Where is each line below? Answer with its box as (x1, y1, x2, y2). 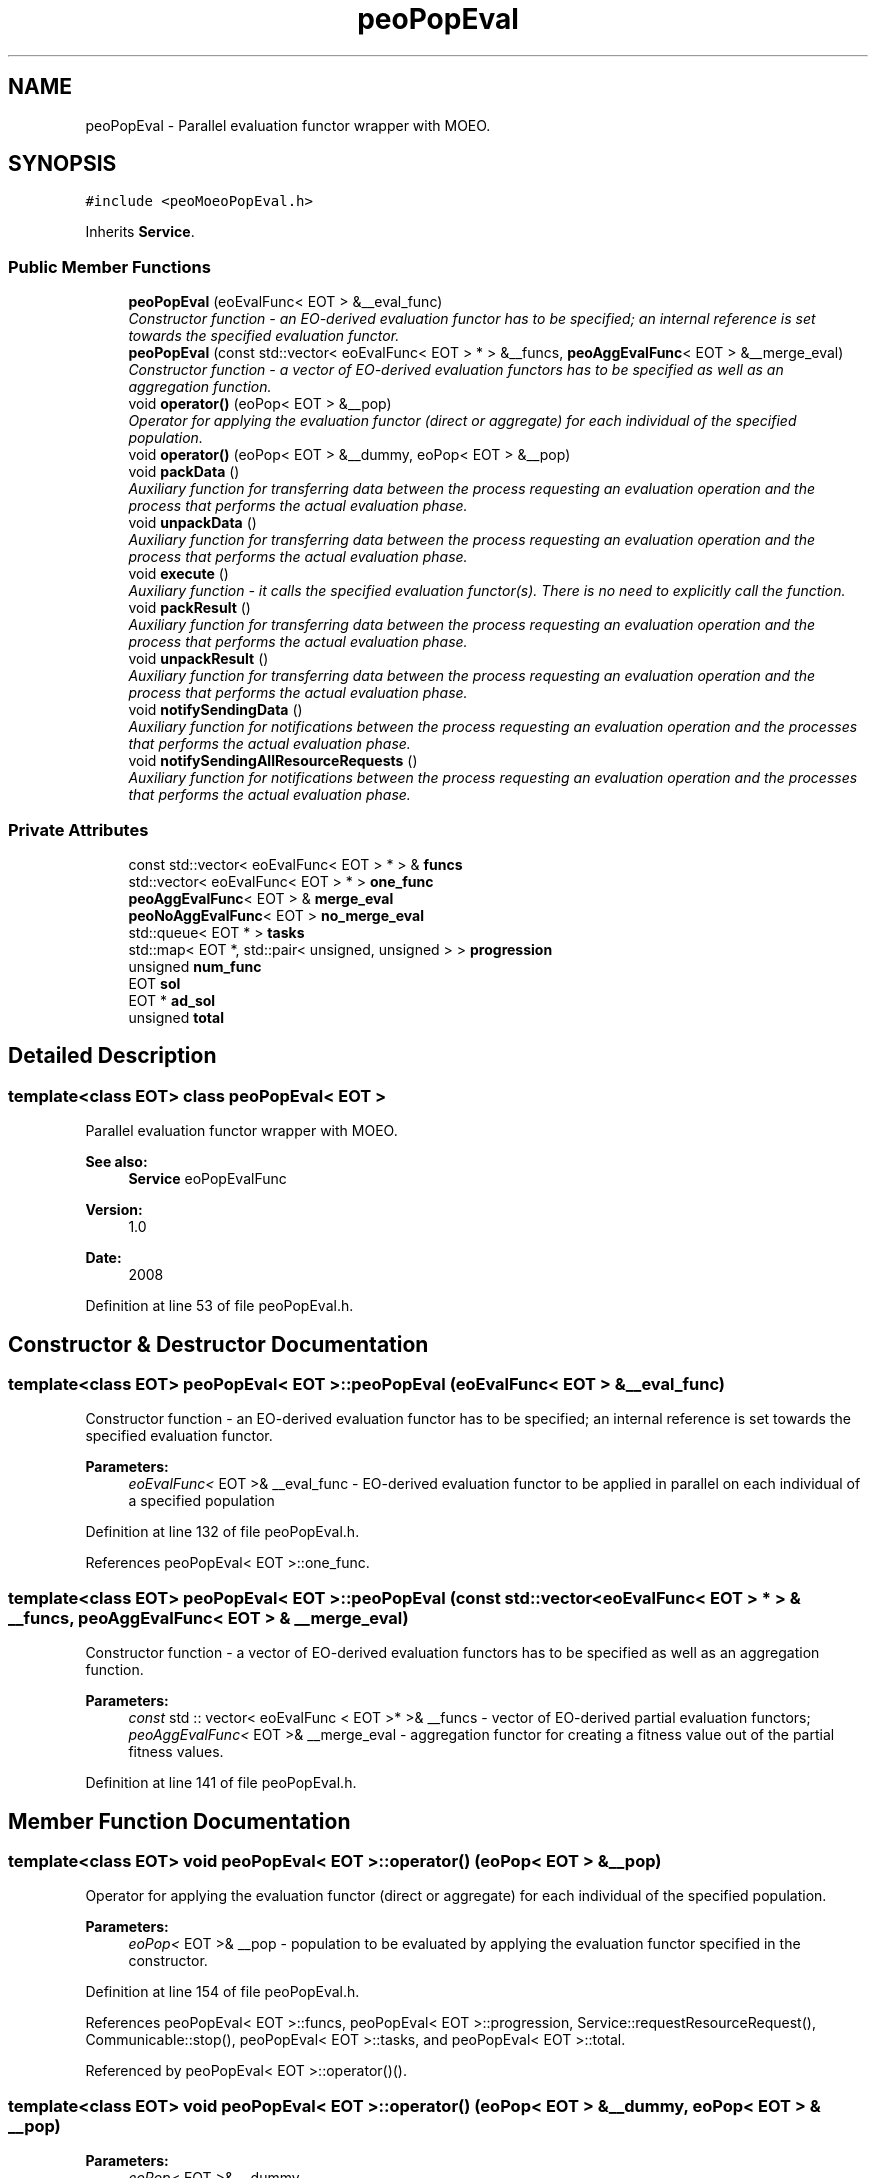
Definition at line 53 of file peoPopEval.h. (85, 1297, 354, 1315)
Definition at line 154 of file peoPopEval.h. (85, 1983, 360, 2001)
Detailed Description (8, 1043, 217, 1069)
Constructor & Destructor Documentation (8, 1331, 429, 1357)
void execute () (128, 565, 229, 583)
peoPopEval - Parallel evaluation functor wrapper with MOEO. (85, 116, 491, 134)
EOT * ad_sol (128, 991, 216, 1009)
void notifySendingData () (128, 701, 303, 719)
